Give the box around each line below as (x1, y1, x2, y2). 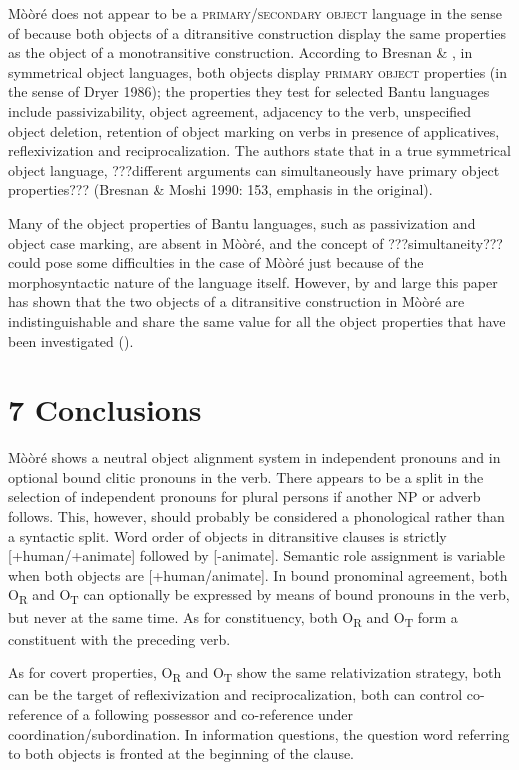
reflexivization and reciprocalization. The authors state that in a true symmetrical (8, 140, 511, 161)
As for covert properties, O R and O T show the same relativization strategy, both (8, 662, 502, 686)
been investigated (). (8, 330, 134, 351)
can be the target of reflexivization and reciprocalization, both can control (8, 684, 463, 705)
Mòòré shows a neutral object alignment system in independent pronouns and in (8, 447, 501, 468)
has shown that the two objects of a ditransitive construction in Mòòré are (8, 291, 465, 312)
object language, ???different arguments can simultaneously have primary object (8, 159, 500, 180)
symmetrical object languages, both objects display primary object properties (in (8, 61, 507, 82)
